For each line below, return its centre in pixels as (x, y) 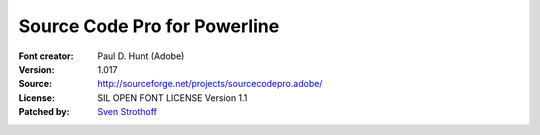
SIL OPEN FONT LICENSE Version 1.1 (172, 97)
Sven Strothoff (127, 112)
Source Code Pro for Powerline (149, 26)
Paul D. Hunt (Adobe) (141, 56)
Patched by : (44, 112)
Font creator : (46, 56)
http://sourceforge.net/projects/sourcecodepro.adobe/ (210, 84)
